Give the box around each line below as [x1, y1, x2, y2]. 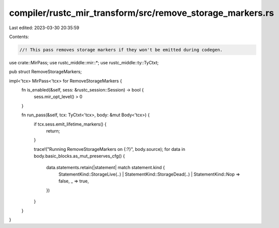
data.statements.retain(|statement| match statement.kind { [46, 164, 165, 170]
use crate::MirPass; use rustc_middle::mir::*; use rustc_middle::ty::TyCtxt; [9, 59, 159, 65]
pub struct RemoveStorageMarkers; [9, 69, 82, 75]
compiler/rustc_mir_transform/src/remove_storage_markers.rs [9, 7, 274, 18]
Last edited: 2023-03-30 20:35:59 [9, 25, 80, 31]
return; [46, 128, 60, 134]
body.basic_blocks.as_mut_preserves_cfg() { [34, 153, 125, 159]
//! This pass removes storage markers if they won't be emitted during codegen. [19, 47, 223, 52]
